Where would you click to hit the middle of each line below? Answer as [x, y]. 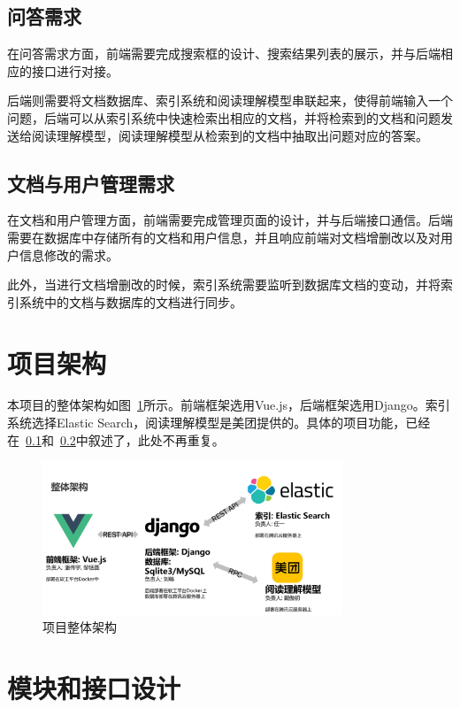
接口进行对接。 [75, 70]
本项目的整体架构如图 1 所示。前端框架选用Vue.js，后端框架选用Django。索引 [229, 405]
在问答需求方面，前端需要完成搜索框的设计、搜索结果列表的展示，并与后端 [224, 54]
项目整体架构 [80, 627]
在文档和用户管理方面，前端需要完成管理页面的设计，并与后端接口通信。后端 [230, 220]
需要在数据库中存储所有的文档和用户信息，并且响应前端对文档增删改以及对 [224, 237]
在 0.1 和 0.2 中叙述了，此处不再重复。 [116, 439]
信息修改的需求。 [69, 254]
